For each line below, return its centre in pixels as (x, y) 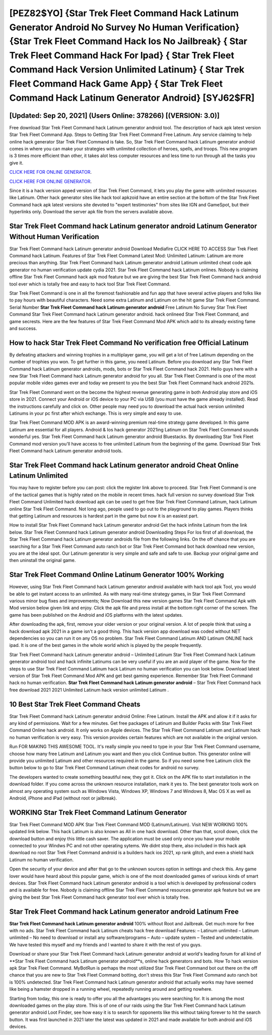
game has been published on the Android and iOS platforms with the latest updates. (96, 615)
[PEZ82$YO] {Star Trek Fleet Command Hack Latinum (124, 13)
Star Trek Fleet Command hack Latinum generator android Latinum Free (124, 911)
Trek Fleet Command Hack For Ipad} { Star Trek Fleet (122, 56)
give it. (16, 163)
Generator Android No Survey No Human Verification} (124, 27)
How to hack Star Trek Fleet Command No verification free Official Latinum (129, 343)
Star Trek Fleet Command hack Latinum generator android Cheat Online (124, 465)
